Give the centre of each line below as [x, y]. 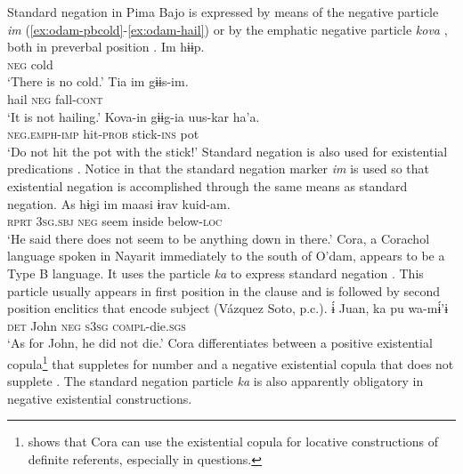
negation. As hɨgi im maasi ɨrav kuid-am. [119, 203]
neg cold [30, 64]
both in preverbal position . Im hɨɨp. [106, 47]
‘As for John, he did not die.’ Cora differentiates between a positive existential [220, 343]
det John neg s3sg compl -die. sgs [97, 325]
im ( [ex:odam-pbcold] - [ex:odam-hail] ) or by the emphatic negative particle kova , [227, 29]
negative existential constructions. [100, 398]
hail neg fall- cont [55, 98]
